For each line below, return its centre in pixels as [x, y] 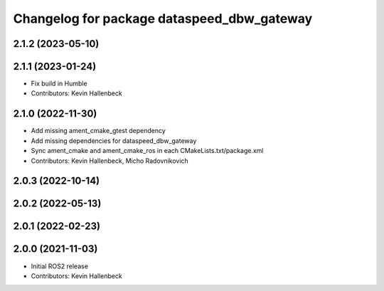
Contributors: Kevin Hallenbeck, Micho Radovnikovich [110, 161]
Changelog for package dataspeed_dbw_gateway [163, 18]
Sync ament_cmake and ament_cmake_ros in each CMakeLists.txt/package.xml [147, 151]
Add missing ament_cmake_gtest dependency [98, 131]
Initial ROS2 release [60, 266]
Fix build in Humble [59, 84]
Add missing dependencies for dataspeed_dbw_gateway [114, 141]
